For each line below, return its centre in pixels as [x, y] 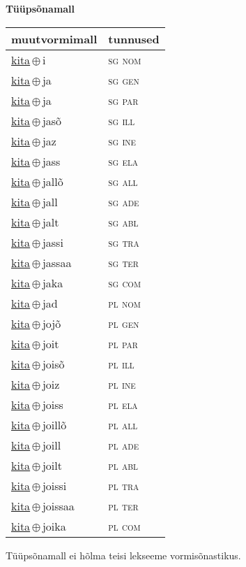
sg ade [124, 201]
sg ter [123, 262]
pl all [123, 424]
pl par [123, 343]
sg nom [125, 59]
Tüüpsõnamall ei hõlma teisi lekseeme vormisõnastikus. [123, 555]
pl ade [124, 445]
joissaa [58, 505]
